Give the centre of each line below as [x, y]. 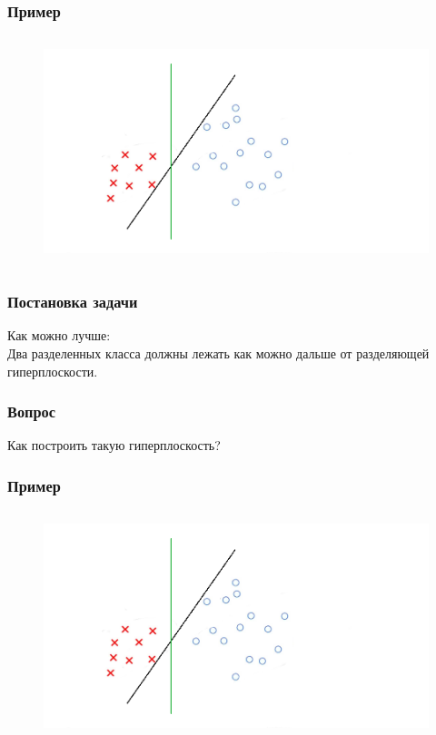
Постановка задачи [73, 302]
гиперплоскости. [53, 371]
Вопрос [32, 412]
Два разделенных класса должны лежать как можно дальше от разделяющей [218, 353]
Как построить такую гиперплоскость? [114, 445]
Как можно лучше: [59, 335]
